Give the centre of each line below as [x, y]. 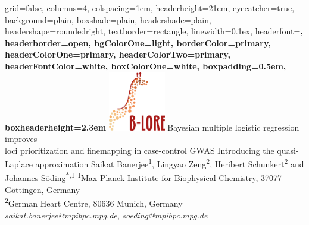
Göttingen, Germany [43, 189]
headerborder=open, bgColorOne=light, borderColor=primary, [138, 42]
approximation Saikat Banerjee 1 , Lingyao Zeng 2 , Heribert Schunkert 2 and [170, 163]
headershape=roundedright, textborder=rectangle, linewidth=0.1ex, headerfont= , [154, 31]
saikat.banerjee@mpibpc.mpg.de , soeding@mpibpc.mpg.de [106, 215]
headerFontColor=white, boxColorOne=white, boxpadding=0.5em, [146, 66]
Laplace [19, 164]
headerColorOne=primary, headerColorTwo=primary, [118, 54]
